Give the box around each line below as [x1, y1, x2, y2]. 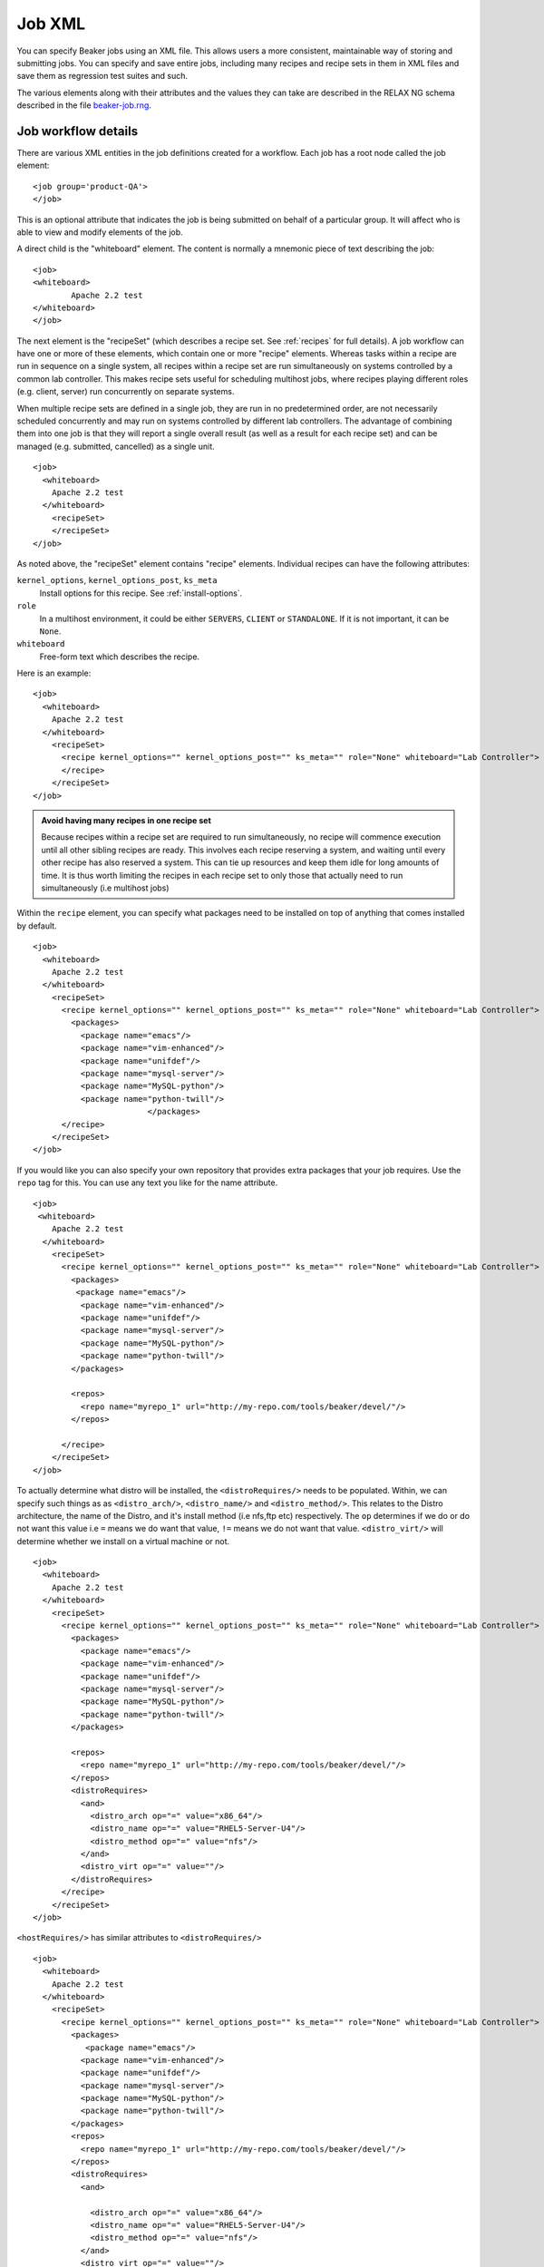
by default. [16, 920, 58, 931]
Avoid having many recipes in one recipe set [41, 814, 212, 825]
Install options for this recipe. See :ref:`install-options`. [39, 588, 243, 598]
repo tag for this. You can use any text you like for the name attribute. [16, 1177, 278, 1188]
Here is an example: [16, 667, 92, 679]
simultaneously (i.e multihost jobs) [41, 882, 170, 893]
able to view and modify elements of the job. [16, 227, 183, 238]
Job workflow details [16, 123, 139, 139]
